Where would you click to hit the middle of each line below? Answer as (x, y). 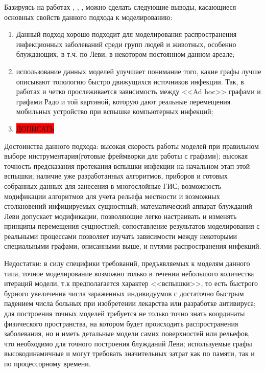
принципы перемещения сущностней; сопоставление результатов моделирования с (132, 226)
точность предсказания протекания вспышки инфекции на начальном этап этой (127, 166)
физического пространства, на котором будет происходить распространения (121, 323)
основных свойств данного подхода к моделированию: (88, 17)
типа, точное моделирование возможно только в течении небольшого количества (129, 273)
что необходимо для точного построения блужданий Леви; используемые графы (128, 343)
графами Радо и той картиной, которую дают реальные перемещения (123, 101)
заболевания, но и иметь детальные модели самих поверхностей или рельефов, (127, 333)
